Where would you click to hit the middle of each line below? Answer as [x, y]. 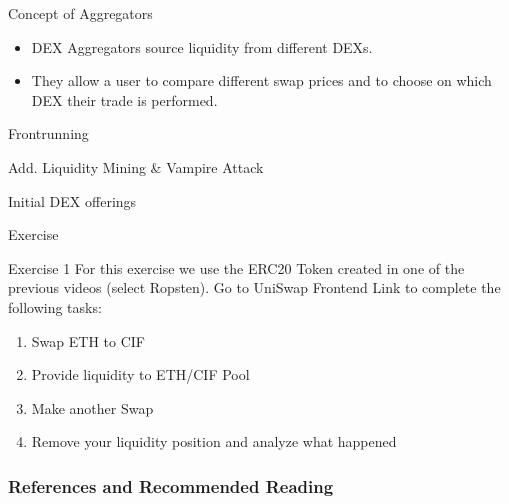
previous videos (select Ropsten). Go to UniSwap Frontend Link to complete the [254, 287]
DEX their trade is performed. [124, 99]
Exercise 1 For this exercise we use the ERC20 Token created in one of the [236, 267]
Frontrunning [48, 133]
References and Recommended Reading [171, 485]
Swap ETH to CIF [88, 340]
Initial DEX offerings [72, 200]
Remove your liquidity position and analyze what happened [214, 441]
